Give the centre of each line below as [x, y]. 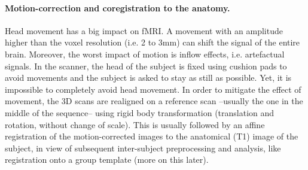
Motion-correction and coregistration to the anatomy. [118, 7]
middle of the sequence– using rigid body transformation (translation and [140, 112]
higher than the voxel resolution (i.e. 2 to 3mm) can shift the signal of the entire [153, 42]
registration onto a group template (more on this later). [107, 160]
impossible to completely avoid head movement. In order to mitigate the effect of [153, 89]
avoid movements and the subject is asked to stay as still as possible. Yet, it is [148, 78]
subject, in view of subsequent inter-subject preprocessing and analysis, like [143, 148]
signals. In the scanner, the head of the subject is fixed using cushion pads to [146, 66]
